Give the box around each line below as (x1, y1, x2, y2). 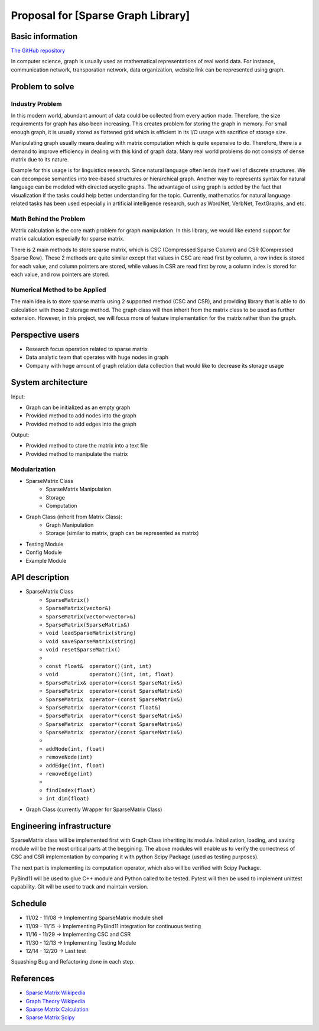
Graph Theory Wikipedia (25, 997, 86, 1004)
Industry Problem (11, 99, 62, 108)
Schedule (11, 899, 47, 909)
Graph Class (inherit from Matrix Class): (25, 513, 122, 520)
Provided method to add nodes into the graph (25, 412, 137, 419)
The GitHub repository (11, 47, 66, 54)
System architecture (11, 377, 88, 387)
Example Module (25, 557, 67, 564)
